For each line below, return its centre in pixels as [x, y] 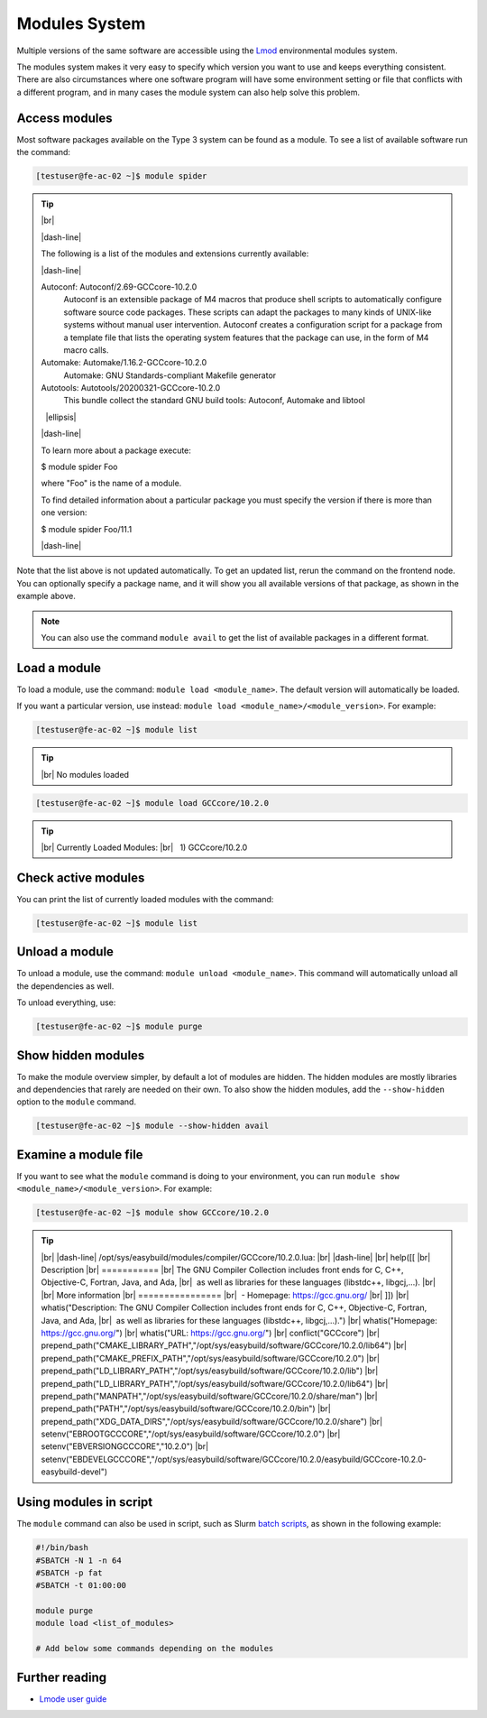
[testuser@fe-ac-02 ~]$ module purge [119, 1027]
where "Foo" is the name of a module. [111, 484]
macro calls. [86, 350]
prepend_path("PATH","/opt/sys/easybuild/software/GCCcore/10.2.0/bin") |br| [186, 1409]
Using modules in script [85, 1502]
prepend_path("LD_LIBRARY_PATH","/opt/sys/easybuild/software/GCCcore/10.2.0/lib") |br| [210, 1371]
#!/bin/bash [62, 1548]
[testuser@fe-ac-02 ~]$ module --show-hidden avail [152, 1126]
